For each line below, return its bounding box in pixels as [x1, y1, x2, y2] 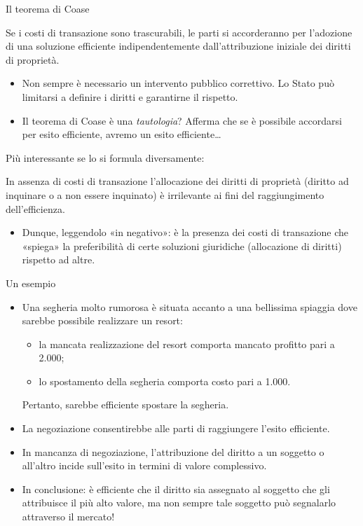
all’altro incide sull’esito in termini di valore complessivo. [22, 458, 267, 473]
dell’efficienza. [6, 201, 65, 216]
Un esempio [6, 275, 56, 290]
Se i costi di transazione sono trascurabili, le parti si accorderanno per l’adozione [6, 25, 352, 39]
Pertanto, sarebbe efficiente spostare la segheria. [22, 397, 229, 412]
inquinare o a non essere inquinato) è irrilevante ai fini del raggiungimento [6, 187, 324, 202]
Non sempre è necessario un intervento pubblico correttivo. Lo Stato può [22, 76, 334, 90]
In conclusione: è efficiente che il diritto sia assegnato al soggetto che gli [22, 481, 330, 496]
